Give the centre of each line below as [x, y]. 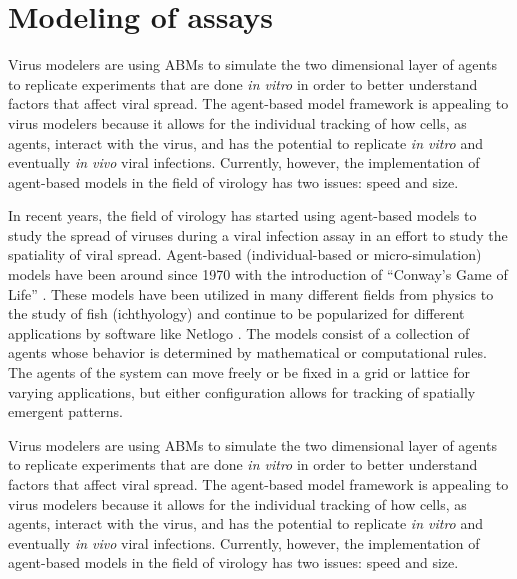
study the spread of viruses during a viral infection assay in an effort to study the [258, 234]
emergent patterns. [65, 411]
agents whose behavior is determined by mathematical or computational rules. [247, 352]
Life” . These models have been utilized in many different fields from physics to [251, 293]
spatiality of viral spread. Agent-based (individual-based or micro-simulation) [245, 254]
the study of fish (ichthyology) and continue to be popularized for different [236, 313]
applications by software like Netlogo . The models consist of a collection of [239, 332]
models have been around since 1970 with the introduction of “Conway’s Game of [258, 274]
